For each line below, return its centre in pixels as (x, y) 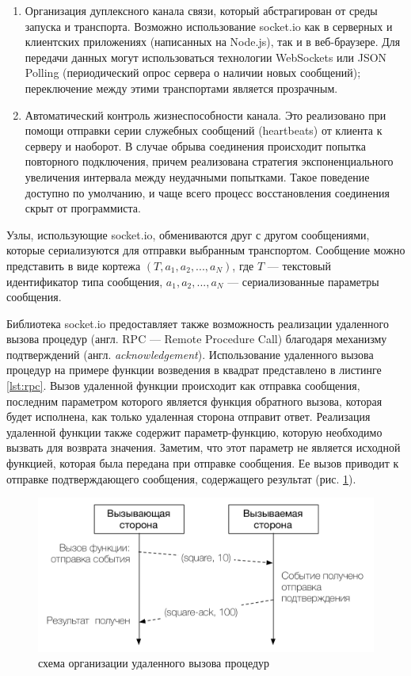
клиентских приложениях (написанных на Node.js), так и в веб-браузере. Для (213, 42)
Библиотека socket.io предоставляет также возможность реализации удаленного (198, 323)
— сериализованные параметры (303, 281)
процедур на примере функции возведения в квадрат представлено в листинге (194, 370)
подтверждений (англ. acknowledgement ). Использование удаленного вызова (190, 354)
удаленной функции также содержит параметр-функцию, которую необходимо (194, 432)
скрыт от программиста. (83, 208)
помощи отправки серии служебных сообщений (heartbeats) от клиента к (204, 130)
